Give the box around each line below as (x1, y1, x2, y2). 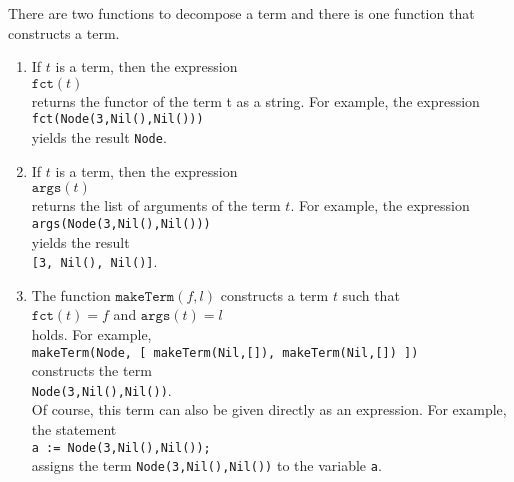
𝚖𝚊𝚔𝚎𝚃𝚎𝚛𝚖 (115, 289, 175, 304)
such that (342, 284, 400, 305)
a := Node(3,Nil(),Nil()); (31, 440, 211, 455)
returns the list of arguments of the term (31, 195, 281, 216)
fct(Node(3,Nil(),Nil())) (31, 112, 204, 127)
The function (31, 284, 111, 305)
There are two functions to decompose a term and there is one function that (8, 3, 475, 23)
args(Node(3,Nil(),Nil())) (31, 216, 211, 231)
